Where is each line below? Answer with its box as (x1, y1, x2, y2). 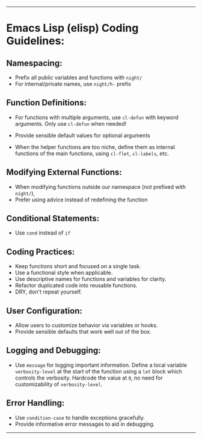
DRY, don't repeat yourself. (14, 288, 82, 295)
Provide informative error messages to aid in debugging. (14, 420, 155, 428)
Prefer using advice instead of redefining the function (14, 196, 148, 203)
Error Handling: (6, 398, 65, 408)
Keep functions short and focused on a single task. (14, 263, 141, 270)
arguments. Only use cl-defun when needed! (14, 120, 127, 127)
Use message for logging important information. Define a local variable (14, 361, 188, 369)
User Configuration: (6, 305, 83, 316)
